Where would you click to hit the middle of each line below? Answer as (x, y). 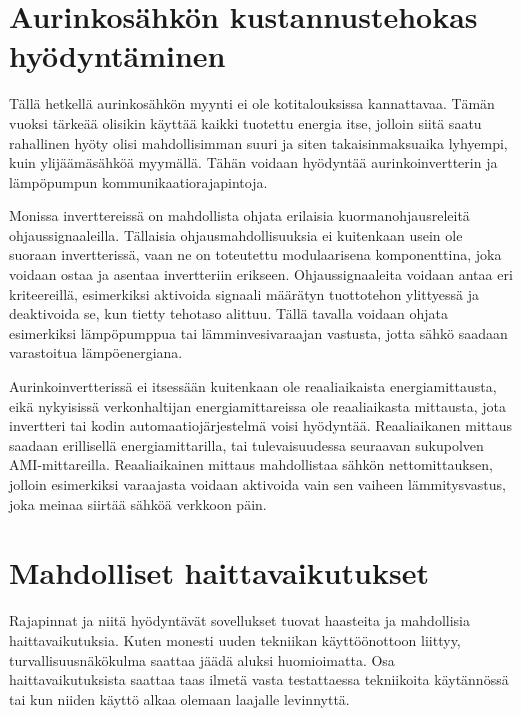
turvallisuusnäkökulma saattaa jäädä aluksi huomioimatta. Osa (202, 659)
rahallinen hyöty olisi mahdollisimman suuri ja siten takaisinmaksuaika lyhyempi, (258, 142)
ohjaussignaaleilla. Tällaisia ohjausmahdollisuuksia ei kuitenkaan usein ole (236, 234)
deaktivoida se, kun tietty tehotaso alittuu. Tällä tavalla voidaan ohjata (228, 313)
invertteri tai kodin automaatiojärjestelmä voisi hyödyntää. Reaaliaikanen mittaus (261, 425)
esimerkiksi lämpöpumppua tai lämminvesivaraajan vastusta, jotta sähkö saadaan (258, 332)
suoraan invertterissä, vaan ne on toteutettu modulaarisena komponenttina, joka (255, 254)
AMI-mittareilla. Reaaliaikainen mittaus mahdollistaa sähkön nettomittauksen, (251, 464)
